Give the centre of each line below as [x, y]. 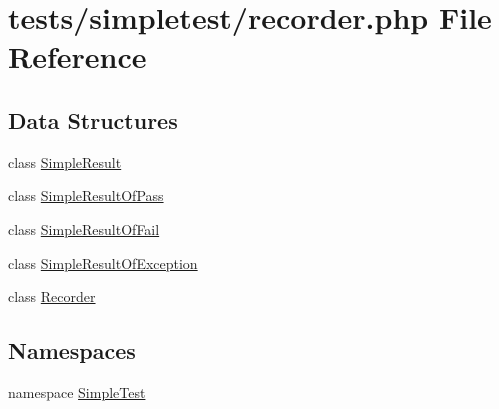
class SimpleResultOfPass [86, 195]
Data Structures [93, 119]
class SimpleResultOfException [103, 262]
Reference [77, 56]
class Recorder [52, 296]
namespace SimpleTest [77, 391]
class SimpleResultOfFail [84, 228]
